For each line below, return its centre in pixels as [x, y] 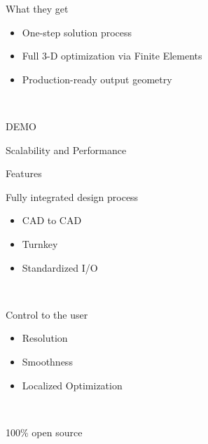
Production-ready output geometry [97, 79]
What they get [37, 8]
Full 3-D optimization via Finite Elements [112, 56]
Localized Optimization [72, 385]
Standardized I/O [60, 267]
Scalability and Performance [66, 150]
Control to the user [47, 314]
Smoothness [47, 361]
